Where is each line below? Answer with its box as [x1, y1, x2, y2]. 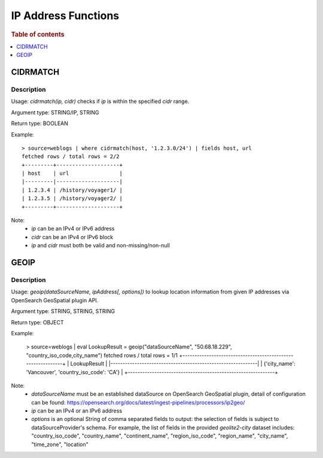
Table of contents [11, 30, 65, 38]
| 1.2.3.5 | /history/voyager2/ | [22, 195, 123, 202]
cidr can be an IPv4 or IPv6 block [31, 233, 114, 241]
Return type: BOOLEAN [11, 120, 69, 127]
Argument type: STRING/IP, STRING [11, 108, 99, 116]
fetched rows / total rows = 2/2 [22, 153, 120, 160]
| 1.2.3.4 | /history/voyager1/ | [22, 186, 123, 193]
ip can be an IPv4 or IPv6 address [31, 225, 115, 232]
